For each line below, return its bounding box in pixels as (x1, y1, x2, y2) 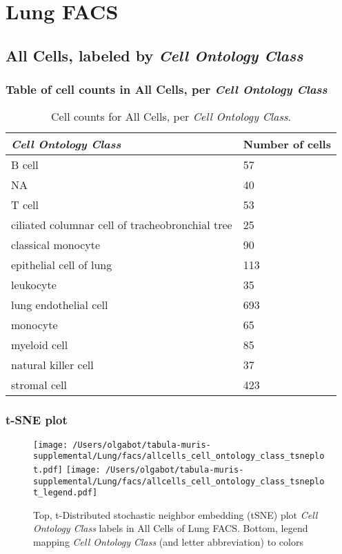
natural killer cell (11, 357, 94, 373)
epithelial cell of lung (11, 257, 112, 273)
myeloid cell (11, 337, 68, 353)
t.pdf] (33, 464, 63, 475)
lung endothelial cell (11, 297, 108, 313)
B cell (11, 157, 39, 173)
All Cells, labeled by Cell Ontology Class (6, 44, 303, 66)
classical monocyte (11, 237, 101, 253)
